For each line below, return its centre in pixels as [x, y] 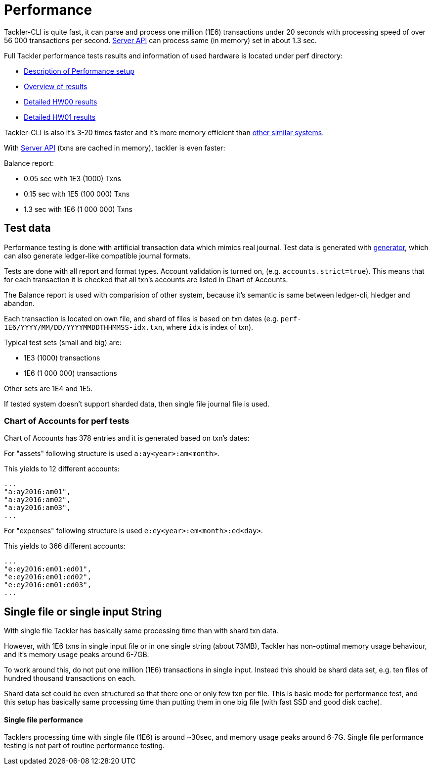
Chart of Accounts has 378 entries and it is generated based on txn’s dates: [127, 438]
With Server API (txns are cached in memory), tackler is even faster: [115, 148]
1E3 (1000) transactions [62, 358]
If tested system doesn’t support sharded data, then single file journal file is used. [137, 404]
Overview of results [56, 86]
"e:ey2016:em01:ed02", [48, 577]
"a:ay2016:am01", [37, 492]
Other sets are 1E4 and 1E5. [48, 388]
